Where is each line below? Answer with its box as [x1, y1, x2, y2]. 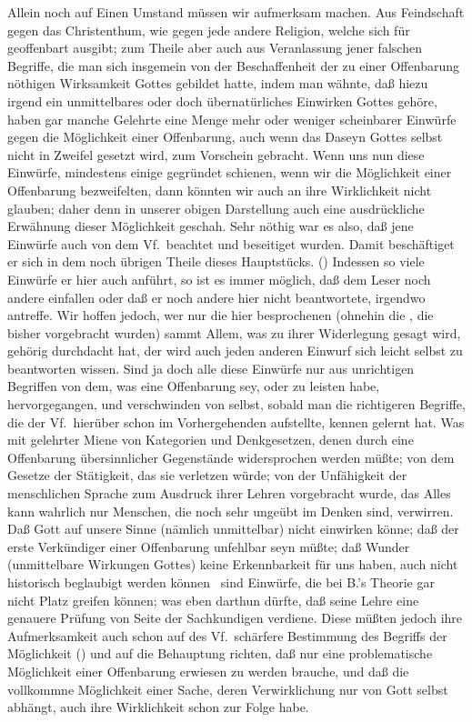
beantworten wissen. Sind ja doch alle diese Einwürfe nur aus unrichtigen [7, 358, 415, 377]
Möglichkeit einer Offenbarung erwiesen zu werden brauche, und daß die [7, 661, 409, 680]
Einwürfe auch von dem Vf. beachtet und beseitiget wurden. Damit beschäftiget [7, 234, 455, 253]
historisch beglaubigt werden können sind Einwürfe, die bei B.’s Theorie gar [7, 573, 435, 591]
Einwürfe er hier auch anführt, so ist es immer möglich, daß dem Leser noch [7, 269, 431, 288]
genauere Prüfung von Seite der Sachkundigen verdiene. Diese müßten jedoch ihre [7, 608, 463, 627]
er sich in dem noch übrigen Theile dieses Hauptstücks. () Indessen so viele [7, 252, 425, 271]
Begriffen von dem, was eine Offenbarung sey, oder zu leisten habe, [7, 376, 380, 396]
